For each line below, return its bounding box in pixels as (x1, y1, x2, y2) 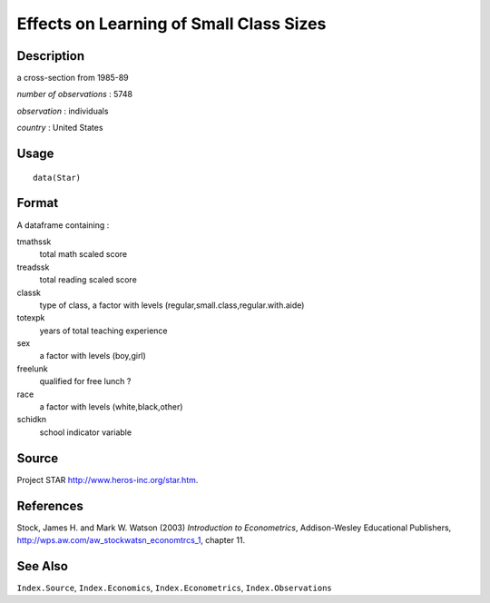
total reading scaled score (39, 274, 138, 285)
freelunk (16, 363, 49, 374)
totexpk (16, 312, 45, 323)
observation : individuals (16, 105, 109, 116)
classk (16, 287, 41, 298)
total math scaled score (39, 249, 128, 260)
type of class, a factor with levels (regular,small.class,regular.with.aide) (39, 300, 305, 311)
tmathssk (16, 236, 52, 247)
